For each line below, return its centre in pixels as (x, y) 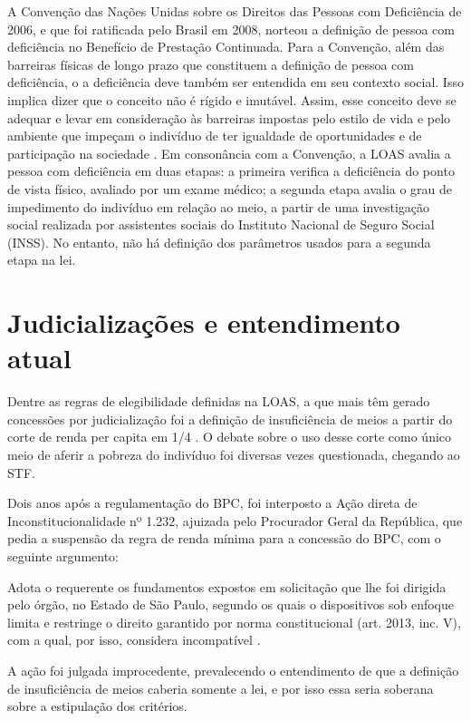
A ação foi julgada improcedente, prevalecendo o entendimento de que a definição (233, 670)
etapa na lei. (42, 260)
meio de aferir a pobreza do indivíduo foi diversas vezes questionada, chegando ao (234, 454)
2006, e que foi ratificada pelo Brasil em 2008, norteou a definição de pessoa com (231, 29)
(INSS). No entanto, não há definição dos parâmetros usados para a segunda (219, 242)
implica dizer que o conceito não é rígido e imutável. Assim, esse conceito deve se (232, 99)
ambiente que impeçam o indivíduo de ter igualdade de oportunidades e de (215, 136)
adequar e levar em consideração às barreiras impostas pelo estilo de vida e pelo (229, 117)
